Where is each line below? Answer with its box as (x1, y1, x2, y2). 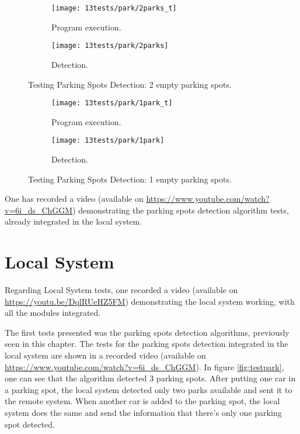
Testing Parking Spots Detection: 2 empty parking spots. (28, 78, 232, 90)
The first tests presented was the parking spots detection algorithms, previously (5, 326, 289, 338)
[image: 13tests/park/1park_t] (51, 99, 173, 108)
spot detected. (5, 418, 55, 430)
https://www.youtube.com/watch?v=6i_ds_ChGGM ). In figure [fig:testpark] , (5, 360, 284, 373)
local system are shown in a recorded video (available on (5, 349, 206, 361)
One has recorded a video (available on (5, 192, 144, 205)
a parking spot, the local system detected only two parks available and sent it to (5, 383, 292, 395)
